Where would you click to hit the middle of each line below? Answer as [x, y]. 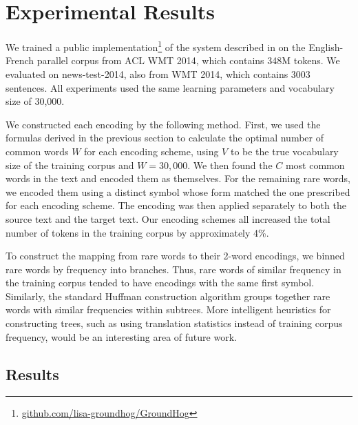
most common [315, 165]
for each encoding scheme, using [151, 151]
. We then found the [230, 165]
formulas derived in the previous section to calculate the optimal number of [165, 138]
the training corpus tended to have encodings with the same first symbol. [160, 283]
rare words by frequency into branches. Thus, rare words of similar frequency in [173, 269]
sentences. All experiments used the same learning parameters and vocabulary [170, 87]
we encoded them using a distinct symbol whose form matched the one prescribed [178, 191]
